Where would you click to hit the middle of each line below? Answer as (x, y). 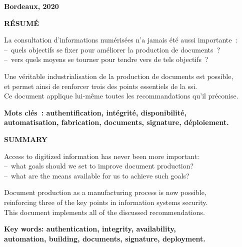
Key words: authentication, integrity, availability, (90, 229)
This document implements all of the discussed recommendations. (104, 212)
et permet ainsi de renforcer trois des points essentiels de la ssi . (101, 86)
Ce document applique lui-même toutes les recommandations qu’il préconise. (121, 96)
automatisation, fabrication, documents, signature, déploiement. (116, 122)
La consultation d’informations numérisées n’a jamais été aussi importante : (121, 40)
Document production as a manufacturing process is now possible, (105, 192)
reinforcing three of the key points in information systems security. (106, 202)
